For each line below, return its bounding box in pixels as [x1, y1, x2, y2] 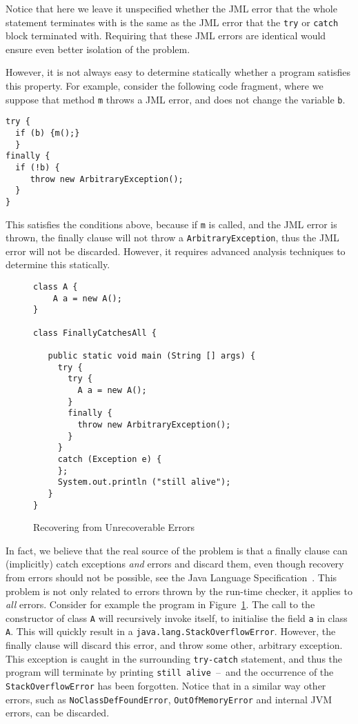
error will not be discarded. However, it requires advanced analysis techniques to [6, 243, 346, 258]
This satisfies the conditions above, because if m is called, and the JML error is [6, 217, 337, 231]
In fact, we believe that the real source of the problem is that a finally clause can [6, 543, 348, 557]
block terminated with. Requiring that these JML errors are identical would [6, 28, 326, 43]
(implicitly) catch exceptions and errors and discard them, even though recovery [6, 556, 344, 571]
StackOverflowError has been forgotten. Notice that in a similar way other [6, 678, 326, 692]
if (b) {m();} [15, 128, 80, 138]
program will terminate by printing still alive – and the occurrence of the [6, 665, 334, 679]
